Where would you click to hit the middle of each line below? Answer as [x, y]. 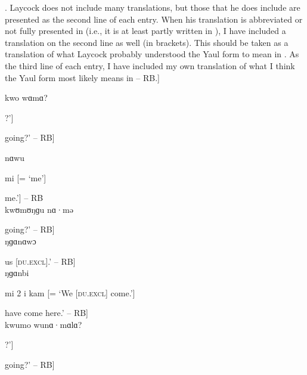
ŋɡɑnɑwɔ [21, 241]
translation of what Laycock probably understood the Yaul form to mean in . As [152, 54]
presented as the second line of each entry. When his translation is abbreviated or [154, 19]
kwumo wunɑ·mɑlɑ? [44, 324]
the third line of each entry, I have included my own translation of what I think [150, 65]
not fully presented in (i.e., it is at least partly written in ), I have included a [145, 31]
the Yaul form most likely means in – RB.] [82, 77]
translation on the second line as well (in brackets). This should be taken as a [147, 42]
